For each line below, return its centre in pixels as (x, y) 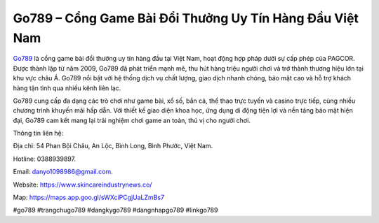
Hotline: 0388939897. (45, 159)
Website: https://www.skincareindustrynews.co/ (82, 185)
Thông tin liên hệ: (38, 134)
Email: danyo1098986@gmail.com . (63, 172)
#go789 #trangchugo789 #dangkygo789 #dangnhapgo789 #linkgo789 (115, 210)
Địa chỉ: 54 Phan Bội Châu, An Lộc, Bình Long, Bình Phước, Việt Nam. (113, 146)
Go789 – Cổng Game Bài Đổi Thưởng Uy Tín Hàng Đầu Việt (186, 18)
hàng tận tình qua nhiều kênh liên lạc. (67, 88)
